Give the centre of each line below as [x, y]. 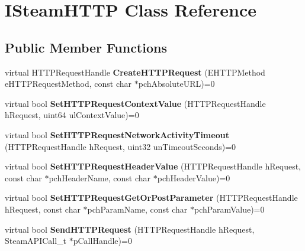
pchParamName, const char [137, 209]
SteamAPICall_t [36, 241]
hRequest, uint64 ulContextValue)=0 [72, 115]
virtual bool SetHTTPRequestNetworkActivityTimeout [117, 134]
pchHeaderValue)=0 [194, 177]
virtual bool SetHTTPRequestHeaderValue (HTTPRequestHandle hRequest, [153, 166]
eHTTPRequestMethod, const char [68, 84]
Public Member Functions [86, 47]
